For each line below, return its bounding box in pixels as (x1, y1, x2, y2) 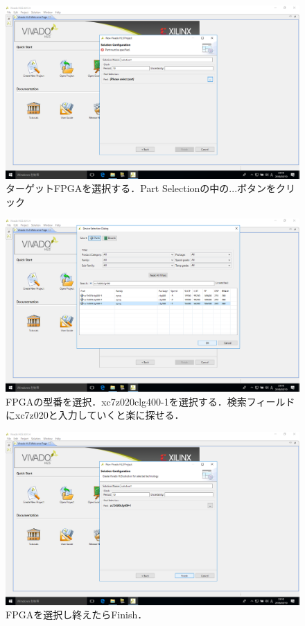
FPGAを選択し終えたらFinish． (6, 607, 148, 622)
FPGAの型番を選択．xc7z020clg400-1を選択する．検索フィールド (6, 394, 295, 408)
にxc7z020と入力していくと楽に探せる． (6, 408, 184, 422)
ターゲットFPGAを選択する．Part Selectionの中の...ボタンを (6, 181, 277, 195)
